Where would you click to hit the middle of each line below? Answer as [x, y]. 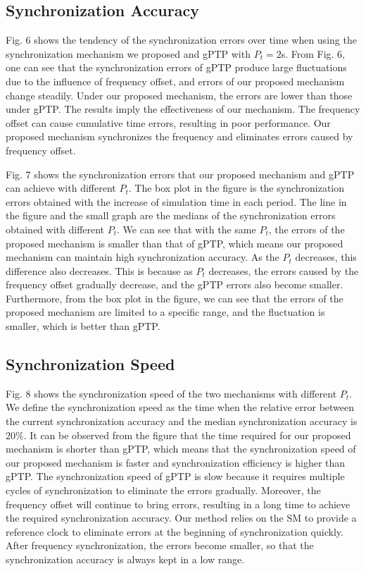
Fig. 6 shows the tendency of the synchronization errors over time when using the [181, 40]
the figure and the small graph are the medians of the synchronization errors [171, 215]
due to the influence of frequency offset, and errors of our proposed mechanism [175, 81]
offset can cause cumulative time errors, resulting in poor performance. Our [168, 122]
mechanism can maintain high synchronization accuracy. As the [143, 257]
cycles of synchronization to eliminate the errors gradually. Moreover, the [163, 490]
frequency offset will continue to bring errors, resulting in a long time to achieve [178, 504]
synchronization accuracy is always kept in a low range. [125, 559]
